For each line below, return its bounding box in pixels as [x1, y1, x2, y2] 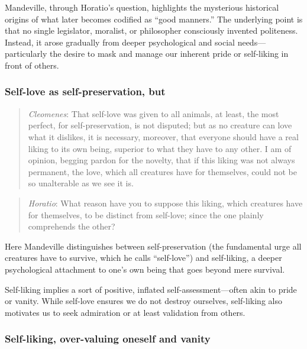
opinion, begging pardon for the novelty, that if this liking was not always [28, 154, 295, 166]
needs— [237, 35, 266, 48]
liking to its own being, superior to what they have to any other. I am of [28, 142, 292, 154]
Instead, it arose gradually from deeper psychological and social [5, 35, 235, 48]
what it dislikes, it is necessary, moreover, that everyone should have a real [28, 130, 299, 143]
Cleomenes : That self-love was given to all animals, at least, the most [28, 107, 279, 119]
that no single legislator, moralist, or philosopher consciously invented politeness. [5, 24, 298, 37]
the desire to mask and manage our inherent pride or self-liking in [49, 47, 289, 60]
